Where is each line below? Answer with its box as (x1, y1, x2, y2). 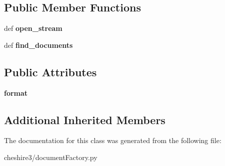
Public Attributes (4, 64, 97, 79)
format (4, 87, 28, 98)
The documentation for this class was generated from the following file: (4, 135, 221, 146)
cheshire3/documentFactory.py (4, 152, 97, 162)
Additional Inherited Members (4, 112, 165, 127)
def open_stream (4, 23, 62, 33)
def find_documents (4, 39, 73, 50)
